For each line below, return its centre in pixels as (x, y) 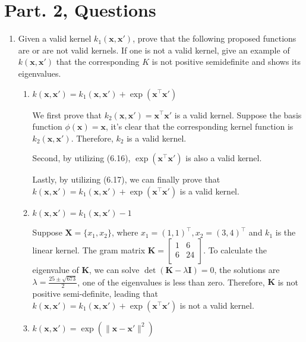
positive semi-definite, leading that (95, 294)
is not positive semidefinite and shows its (226, 62)
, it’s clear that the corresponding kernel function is (199, 126)
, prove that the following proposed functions (214, 38)
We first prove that (67, 114)
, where (125, 232)
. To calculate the (235, 250)
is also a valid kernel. (224, 158)
